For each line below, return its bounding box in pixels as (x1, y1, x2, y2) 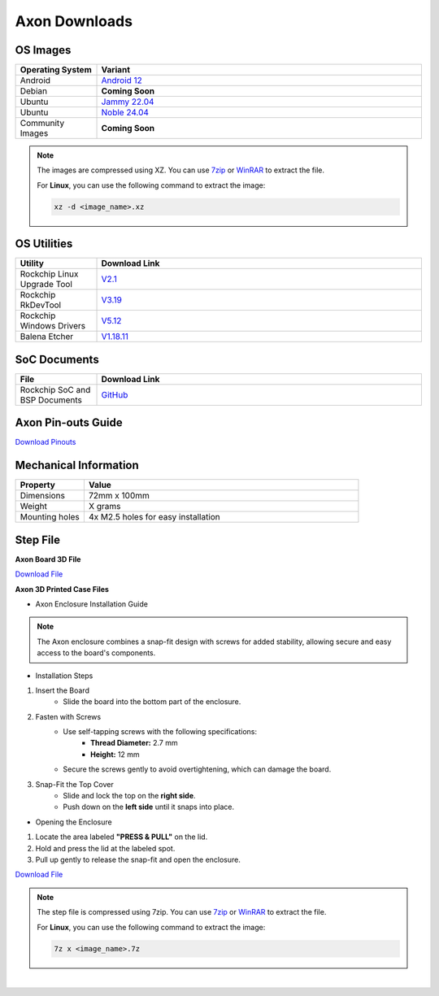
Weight (20, 501, 48, 512)
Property (20, 480, 56, 491)
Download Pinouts (15, 437, 76, 447)
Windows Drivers (20, 320, 86, 332)
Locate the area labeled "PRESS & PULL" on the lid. (35, 832, 208, 842)
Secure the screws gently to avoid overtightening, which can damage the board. (63, 764, 332, 774)
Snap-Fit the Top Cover (35, 779, 114, 789)
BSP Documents (20, 394, 83, 406)
